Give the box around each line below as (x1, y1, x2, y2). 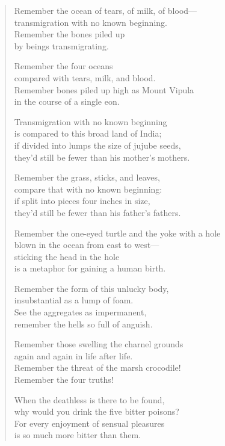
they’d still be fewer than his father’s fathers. (14, 206, 181, 218)
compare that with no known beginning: (14, 182, 162, 195)
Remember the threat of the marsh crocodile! (14, 361, 181, 374)
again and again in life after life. (14, 349, 133, 362)
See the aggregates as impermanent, (14, 306, 147, 318)
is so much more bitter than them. (14, 429, 141, 441)
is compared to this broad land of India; (14, 127, 162, 140)
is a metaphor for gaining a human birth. (14, 262, 166, 274)
